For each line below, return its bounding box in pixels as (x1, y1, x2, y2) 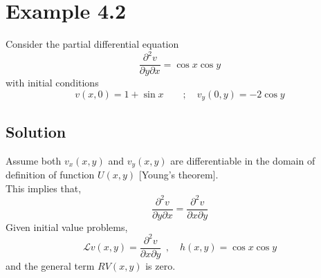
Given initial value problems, (6, 219, 128, 234)
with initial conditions (6, 75, 99, 90)
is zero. (145, 258, 176, 272)
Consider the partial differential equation (6, 37, 179, 51)
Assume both (6, 153, 62, 167)
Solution (6, 120, 66, 142)
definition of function (6, 167, 95, 181)
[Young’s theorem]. (138, 167, 219, 181)
